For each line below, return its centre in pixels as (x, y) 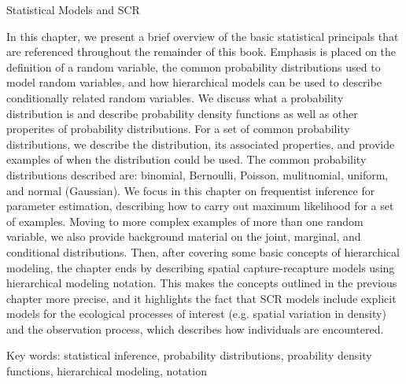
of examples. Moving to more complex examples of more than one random (185, 221)
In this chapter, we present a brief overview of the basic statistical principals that (203, 36)
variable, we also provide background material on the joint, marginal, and (184, 236)
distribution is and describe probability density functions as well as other (182, 113)
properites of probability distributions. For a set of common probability (178, 129)
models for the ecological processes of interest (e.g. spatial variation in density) (196, 314)
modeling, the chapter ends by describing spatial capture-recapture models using (201, 267)
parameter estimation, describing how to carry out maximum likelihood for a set (200, 206)
